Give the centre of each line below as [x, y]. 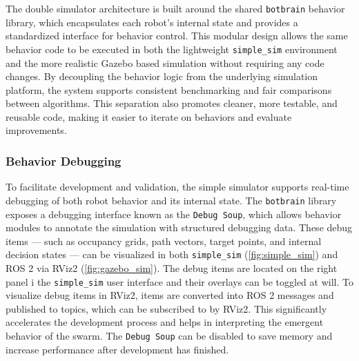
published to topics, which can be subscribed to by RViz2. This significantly [166, 308]
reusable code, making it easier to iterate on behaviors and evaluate [149, 116]
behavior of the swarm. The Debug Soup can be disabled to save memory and [169, 336]
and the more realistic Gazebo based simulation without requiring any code [165, 62]
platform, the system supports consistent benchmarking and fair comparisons [169, 89]
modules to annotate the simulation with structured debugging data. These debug [179, 227]
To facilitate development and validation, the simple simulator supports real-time [177, 187]
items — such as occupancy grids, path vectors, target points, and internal [164, 241]
